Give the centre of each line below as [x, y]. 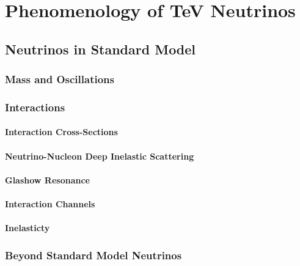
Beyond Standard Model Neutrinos [93, 255]
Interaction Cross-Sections [61, 132]
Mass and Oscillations [60, 79]
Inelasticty [27, 228]
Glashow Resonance [47, 179]
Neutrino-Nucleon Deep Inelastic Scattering [100, 156]
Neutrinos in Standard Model [101, 49]
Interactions [35, 107]
